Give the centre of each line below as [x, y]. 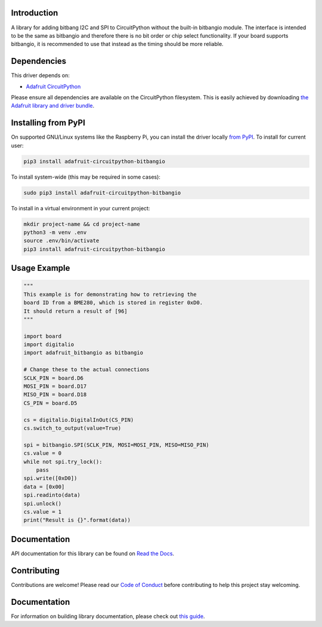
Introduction [35, 13]
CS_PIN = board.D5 [50, 403]
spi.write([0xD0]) [50, 478]
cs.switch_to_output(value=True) [72, 428]
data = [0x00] [44, 487]
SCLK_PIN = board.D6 [53, 378]
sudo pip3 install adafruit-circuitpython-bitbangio [102, 192]
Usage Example [41, 268]
